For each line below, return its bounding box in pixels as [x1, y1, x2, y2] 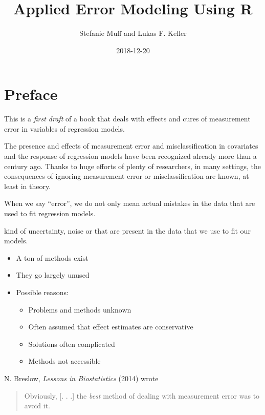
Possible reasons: [16, 286, 69, 297]
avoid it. [24, 400, 50, 411]
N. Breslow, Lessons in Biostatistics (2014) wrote [4, 372, 159, 383]
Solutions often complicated [28, 338, 115, 349]
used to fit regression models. [4, 208, 96, 218]
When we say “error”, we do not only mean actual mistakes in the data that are [4, 198, 255, 209]
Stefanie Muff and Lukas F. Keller [79, 28, 187, 38]
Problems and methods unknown [28, 304, 131, 315]
